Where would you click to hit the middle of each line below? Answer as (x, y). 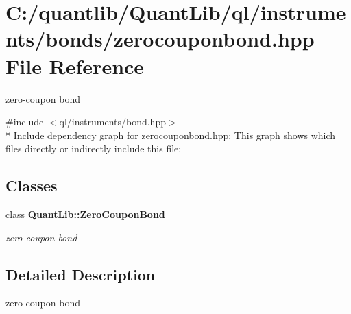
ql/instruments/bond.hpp (112, 122)
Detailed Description (81, 274)
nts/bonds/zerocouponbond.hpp (160, 39)
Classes (32, 185)
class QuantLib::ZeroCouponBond (85, 214)
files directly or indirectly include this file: (94, 148)
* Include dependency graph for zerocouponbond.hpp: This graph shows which (171, 135)
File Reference (75, 65)
